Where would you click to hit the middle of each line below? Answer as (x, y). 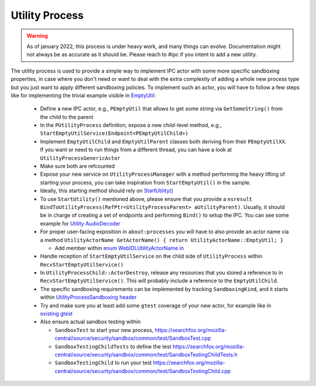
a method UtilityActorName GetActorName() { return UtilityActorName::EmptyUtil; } (162, 240)
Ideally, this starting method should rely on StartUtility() (107, 191)
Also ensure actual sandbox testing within (90, 322)
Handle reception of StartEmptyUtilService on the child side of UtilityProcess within (151, 256)
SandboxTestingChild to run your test (103, 363)
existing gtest (56, 314)
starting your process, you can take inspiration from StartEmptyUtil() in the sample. (145, 182)
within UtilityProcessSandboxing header (88, 297)
